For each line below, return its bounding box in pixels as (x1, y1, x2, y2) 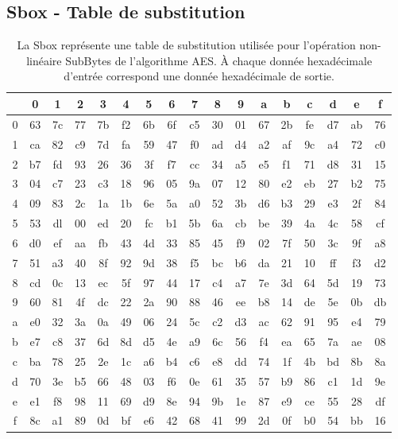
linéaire (26, 52, 62, 68)
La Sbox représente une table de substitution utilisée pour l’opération (17, 37, 356, 53)
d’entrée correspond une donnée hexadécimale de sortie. (64, 68, 334, 84)
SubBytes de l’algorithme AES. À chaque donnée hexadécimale (65, 52, 373, 68)
